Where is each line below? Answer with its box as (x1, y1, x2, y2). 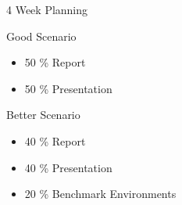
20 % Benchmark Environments (24, 185, 177, 202)
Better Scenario (6, 106, 80, 123)
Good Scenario (6, 27, 77, 44)
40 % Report (24, 132, 86, 149)
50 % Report (24, 54, 86, 70)
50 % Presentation (24, 80, 112, 96)
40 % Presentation (24, 159, 112, 175)
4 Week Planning (6, 2, 88, 17)
